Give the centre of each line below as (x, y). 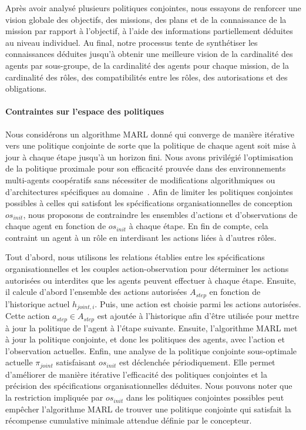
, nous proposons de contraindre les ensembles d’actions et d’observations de (160, 214)
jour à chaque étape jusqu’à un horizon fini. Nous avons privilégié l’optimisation (149, 157)
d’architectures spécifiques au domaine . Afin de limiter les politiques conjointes (149, 191)
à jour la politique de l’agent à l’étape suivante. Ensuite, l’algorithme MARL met (152, 327)
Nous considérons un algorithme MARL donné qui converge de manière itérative (150, 134)
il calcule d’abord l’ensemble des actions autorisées (96, 292)
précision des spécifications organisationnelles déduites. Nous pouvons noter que (149, 386)
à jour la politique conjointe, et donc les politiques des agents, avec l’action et (145, 339)
